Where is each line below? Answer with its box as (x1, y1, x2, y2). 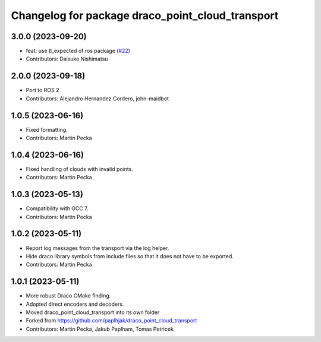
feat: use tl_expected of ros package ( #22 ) (26, 47, 131, 55)
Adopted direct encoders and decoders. (26, 300, 124, 308)
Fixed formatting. (26, 126, 68, 133)
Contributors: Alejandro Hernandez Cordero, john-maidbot (26, 95, 169, 102)
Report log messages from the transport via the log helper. (26, 244, 169, 252)
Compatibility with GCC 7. (26, 205, 89, 212)
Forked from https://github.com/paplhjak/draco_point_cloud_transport (26, 317, 197, 324)
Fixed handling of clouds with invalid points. (26, 165, 134, 172)
